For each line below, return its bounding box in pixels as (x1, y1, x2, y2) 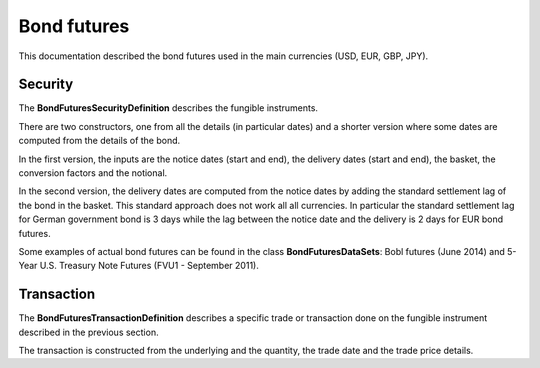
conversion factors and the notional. (18, 167, 168, 179)
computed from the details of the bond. (18, 135, 181, 147)
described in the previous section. (18, 326, 159, 338)
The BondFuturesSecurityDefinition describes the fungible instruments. (18, 102, 319, 114)
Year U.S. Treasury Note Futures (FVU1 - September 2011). (18, 260, 259, 272)
